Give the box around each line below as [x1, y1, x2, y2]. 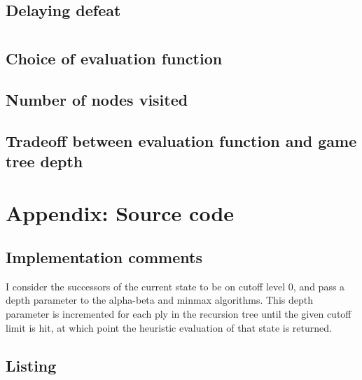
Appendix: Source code [6, 198, 235, 227]
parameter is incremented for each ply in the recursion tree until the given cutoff [6, 307, 351, 321]
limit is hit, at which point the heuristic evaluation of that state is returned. [6, 320, 332, 335]
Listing [6, 354, 57, 376]
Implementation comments [6, 246, 202, 268]
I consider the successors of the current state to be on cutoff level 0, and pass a [6, 279, 345, 293]
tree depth [6, 150, 83, 171]
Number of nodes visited [6, 88, 188, 110]
